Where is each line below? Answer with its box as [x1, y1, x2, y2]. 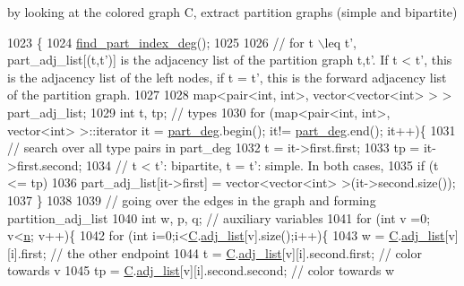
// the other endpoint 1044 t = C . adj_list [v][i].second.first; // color [50, 243, 422, 262]
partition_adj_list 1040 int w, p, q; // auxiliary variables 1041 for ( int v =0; [7, 208, 431, 227]
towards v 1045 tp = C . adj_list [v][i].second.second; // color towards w [7, 261, 395, 280]
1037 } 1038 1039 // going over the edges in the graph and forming [7, 190, 376, 209]
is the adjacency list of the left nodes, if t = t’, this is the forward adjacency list [7, 67, 447, 86]
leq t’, [324, 32, 357, 51]
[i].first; [7, 243, 47, 262]
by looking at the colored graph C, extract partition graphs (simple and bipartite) [7, 3, 458, 21]
